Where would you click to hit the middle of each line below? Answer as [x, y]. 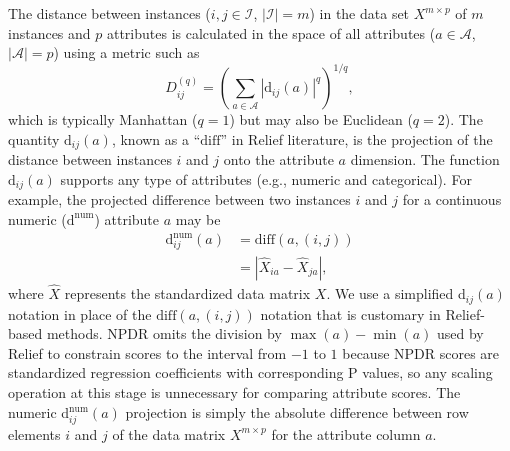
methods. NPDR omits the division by [164, 333]
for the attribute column [346, 433]
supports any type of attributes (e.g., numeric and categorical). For [266, 178]
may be [198, 218]
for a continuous [452, 199]
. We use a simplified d [396, 293]
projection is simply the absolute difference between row [297, 411]
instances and [49, 32]
